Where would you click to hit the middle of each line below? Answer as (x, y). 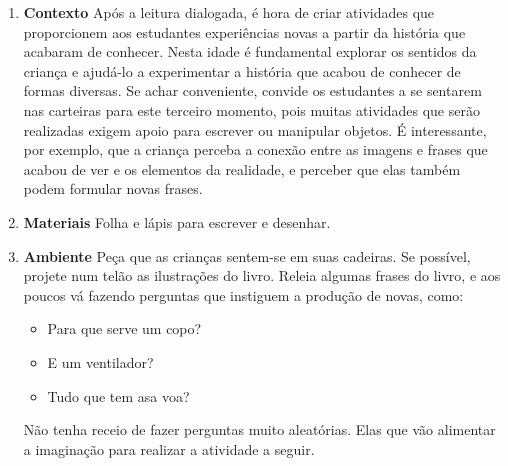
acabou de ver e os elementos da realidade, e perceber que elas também (242, 168)
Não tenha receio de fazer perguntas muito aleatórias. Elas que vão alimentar (259, 429)
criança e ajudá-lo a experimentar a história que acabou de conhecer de (242, 70)
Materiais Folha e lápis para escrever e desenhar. (177, 221)
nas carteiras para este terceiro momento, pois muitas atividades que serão (251, 109)
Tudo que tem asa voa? (118, 395)
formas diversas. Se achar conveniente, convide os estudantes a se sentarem (252, 90)
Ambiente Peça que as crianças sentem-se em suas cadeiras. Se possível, (247, 255)
